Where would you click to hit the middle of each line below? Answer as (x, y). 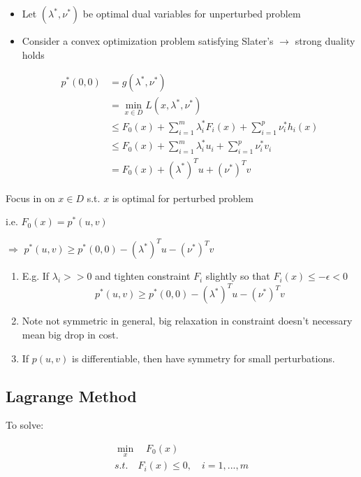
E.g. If (36, 276)
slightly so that (238, 276)
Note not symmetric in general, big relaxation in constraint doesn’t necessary (187, 321)
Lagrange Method (71, 396)
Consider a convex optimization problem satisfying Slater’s (148, 41)
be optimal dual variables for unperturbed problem (192, 13)
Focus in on (30, 198)
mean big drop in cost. (70, 335)
